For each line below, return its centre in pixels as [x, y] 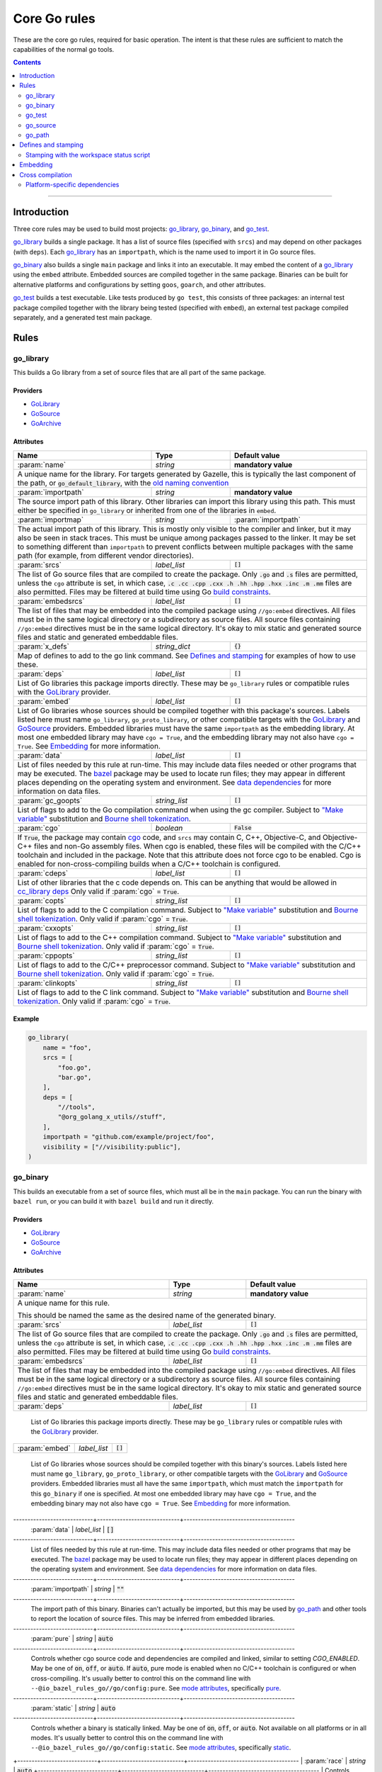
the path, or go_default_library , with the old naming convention [123, 483]
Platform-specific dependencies [73, 185]
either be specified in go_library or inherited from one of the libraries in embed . [147, 510]
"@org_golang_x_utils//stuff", [112, 1117]
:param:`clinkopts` [47, 983]
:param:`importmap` [51, 520]
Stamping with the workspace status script [88, 155]
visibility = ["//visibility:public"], [112, 1147]
